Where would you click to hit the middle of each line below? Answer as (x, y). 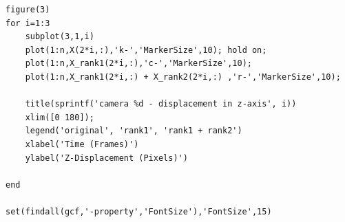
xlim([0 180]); (60, 117)
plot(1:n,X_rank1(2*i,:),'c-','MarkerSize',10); (138, 64)
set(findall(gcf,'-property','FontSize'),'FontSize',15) (139, 211)
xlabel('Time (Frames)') (82, 144)
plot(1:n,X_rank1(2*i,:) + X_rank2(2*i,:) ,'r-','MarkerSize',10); (183, 77)
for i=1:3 (28, 23)
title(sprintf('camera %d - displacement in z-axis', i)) (161, 104)
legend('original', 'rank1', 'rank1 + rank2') (134, 131)
